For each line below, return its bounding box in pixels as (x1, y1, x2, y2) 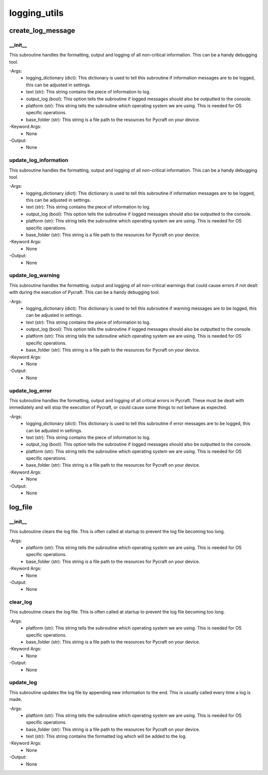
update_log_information (9, 157, 68, 164)
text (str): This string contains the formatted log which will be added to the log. (26, 733, 187, 739)
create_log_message (9, 26, 75, 35)
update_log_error (9, 387, 52, 394)
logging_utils (9, 7, 64, 18)
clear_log (9, 599, 32, 606)
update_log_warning (9, 272, 60, 279)
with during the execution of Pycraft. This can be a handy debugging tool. (9, 289, 160, 295)
